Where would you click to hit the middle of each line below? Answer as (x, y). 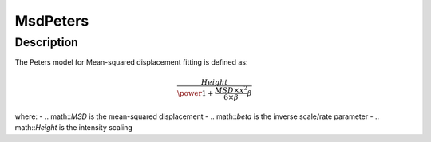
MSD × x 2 (231, 89)
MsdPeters (52, 21)
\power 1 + (195, 93)
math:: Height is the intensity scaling (74, 128)
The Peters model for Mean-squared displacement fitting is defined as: (131, 62)
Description (47, 42)
